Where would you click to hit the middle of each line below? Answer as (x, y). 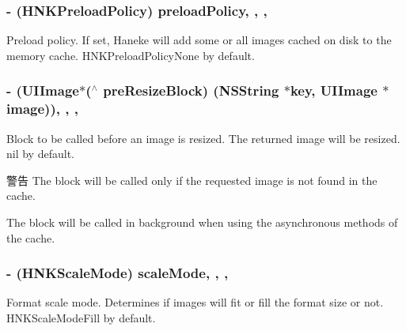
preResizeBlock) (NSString (191, 90)
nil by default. (40, 154)
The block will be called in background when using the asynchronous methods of (202, 222)
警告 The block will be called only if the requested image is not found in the (192, 180)
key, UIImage (334, 90)
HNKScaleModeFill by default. (81, 317)
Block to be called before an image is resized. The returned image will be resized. (203, 138)
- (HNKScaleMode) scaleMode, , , (118, 273)
